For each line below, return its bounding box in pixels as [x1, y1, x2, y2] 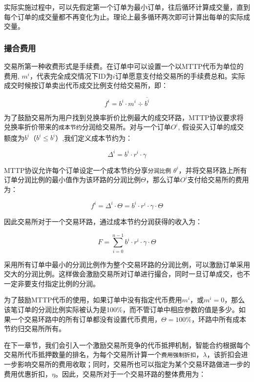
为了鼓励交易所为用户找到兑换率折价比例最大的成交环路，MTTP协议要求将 [4, 112, 244, 122]
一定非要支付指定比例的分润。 [4, 278, 100, 288]
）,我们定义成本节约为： [55, 132, 133, 143]
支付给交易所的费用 [187, 174, 249, 185]
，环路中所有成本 [191, 314, 247, 324]
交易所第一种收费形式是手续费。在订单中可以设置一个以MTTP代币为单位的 [4, 61, 244, 71]
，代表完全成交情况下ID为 [30, 70, 113, 81]
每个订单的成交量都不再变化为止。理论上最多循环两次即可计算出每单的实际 [4, 11, 243, 21]
